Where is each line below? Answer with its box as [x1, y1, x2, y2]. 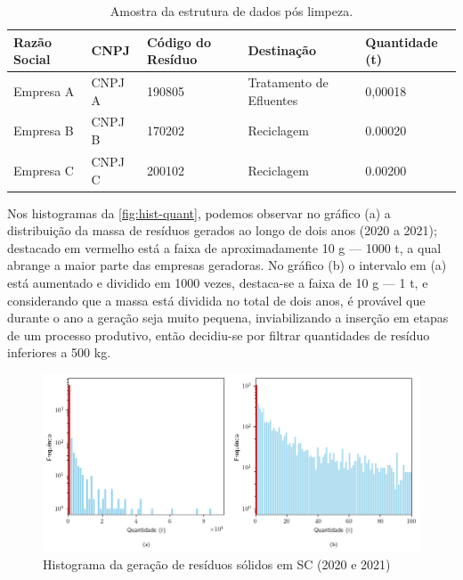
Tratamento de [248, 73, 329, 92]
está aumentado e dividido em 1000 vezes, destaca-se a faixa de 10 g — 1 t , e [7, 273, 428, 291]
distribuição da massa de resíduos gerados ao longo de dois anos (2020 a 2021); [7, 221, 437, 240]
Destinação [248, 41, 316, 60]
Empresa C [13, 160, 74, 179]
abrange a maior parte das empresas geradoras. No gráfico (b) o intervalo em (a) [7, 256, 447, 274]
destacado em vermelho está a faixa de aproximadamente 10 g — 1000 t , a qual [7, 238, 442, 257]
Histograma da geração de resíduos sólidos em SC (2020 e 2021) [43, 555, 391, 574]
